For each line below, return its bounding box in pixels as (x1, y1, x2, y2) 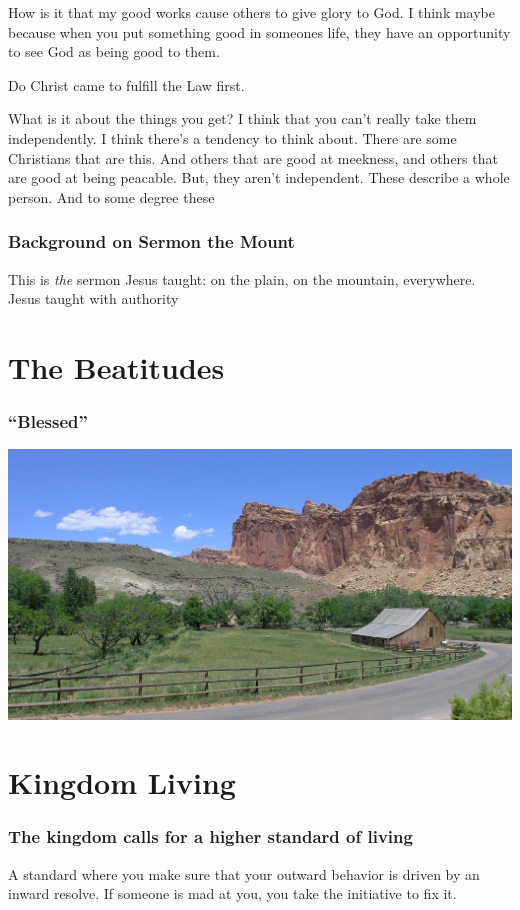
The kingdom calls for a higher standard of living (8, 824, 413, 849)
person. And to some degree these (8, 186, 215, 207)
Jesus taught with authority (8, 288, 179, 309)
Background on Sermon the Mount (8, 229, 295, 254)
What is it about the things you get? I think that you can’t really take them (8, 108, 477, 129)
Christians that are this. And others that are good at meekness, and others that (8, 147, 498, 168)
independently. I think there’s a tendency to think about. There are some (8, 127, 457, 148)
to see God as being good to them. (8, 41, 220, 62)
